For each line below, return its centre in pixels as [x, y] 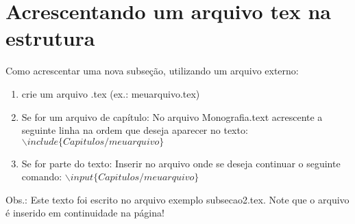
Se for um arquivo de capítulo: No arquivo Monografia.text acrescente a [172, 116]
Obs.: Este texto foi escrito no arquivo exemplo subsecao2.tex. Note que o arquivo [177, 199]
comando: [42, 177]
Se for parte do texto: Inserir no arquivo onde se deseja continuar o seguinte [181, 163]
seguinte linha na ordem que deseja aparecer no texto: [135, 130]
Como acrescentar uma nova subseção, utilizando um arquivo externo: [152, 71]
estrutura [50, 38]
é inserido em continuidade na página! [85, 213]
